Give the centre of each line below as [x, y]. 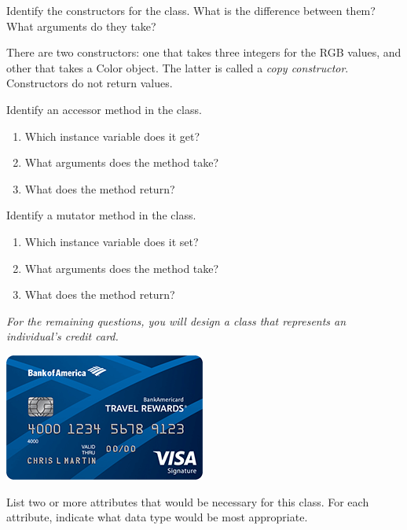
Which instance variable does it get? [112, 136]
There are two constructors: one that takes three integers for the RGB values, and [204, 52]
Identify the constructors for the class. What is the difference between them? [191, 10]
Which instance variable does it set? [112, 241]
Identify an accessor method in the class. [104, 109]
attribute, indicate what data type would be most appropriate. [157, 517]
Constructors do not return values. [90, 83]
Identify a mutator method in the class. [101, 215]
